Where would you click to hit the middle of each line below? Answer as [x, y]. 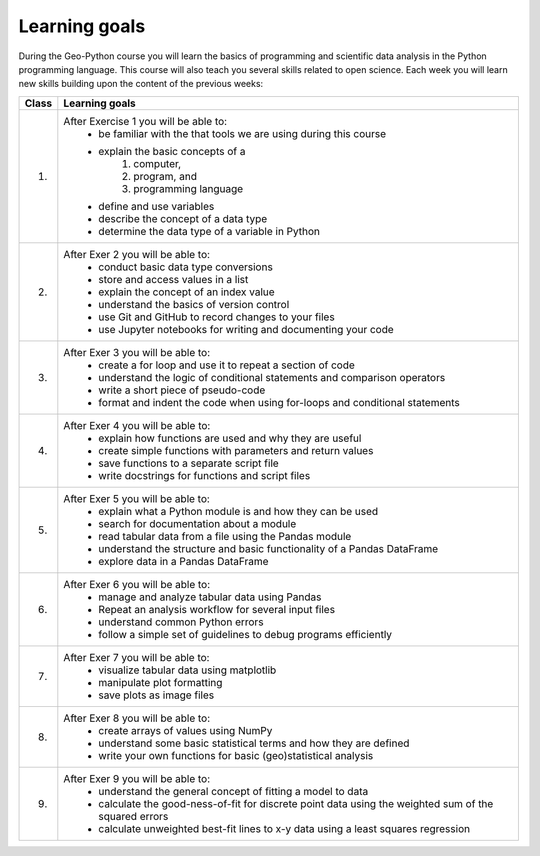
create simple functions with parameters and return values [236, 450]
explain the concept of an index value [186, 292]
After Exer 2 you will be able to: [136, 254]
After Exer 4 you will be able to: [137, 425]
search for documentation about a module [197, 523]
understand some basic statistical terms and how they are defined [254, 743]
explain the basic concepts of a [172, 151]
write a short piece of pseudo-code [182, 390]
